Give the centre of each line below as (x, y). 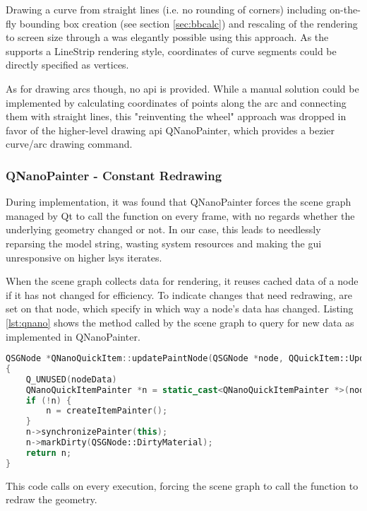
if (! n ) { (49, 400)
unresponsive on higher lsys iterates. (84, 257)
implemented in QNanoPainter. (73, 336)
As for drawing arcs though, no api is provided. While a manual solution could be (182, 88)
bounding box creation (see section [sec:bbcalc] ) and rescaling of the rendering (188, 23)
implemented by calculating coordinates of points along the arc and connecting (176, 102)
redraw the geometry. (52, 499)
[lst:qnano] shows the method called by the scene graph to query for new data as (180, 322)
